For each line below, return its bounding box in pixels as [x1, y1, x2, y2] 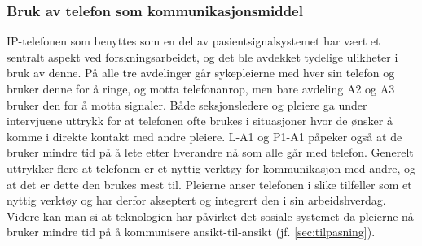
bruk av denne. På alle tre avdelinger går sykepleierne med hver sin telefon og [7, 64, 395, 81]
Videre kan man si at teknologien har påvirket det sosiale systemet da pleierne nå [7, 207, 414, 224]
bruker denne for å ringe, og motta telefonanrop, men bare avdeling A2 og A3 [7, 80, 395, 97]
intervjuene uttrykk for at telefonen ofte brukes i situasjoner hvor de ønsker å [7, 112, 393, 129]
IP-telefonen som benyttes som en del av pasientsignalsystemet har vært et [7, 32, 380, 50]
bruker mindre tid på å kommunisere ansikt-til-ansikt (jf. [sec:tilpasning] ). [7, 223, 376, 240]
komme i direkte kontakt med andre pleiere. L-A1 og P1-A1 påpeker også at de [7, 127, 402, 145]
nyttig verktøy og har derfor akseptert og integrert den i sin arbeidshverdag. [7, 192, 386, 209]
